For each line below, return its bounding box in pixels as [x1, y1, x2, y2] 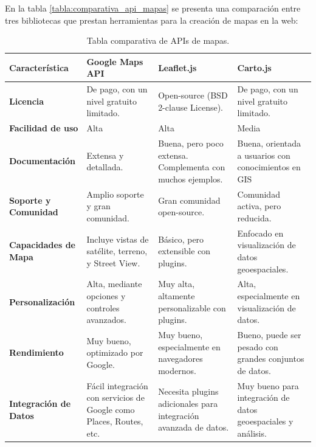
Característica [9, 61, 69, 74]
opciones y [86, 289, 126, 302]
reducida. [237, 211, 272, 224]
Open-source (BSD [158, 89, 228, 102]
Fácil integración [86, 379, 148, 392]
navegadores [158, 352, 203, 365]
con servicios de [86, 391, 145, 404]
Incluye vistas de [86, 232, 149, 245]
